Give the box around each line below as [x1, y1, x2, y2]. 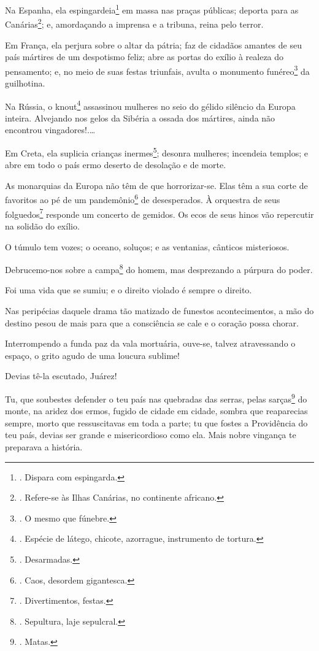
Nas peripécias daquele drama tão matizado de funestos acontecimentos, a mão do [5, 304, 314, 317]
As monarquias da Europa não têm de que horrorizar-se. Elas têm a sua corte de [5, 179, 308, 191]
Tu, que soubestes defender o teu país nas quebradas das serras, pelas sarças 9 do [5, 390, 307, 405]
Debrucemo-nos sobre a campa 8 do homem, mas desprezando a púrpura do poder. [5, 261, 313, 275]
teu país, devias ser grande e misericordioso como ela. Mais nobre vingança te [5, 428, 296, 441]
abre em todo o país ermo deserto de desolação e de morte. [5, 158, 226, 171]
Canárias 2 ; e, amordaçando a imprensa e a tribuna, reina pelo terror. [5, 16, 264, 30]
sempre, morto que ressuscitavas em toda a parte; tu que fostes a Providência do [5, 416, 308, 429]
